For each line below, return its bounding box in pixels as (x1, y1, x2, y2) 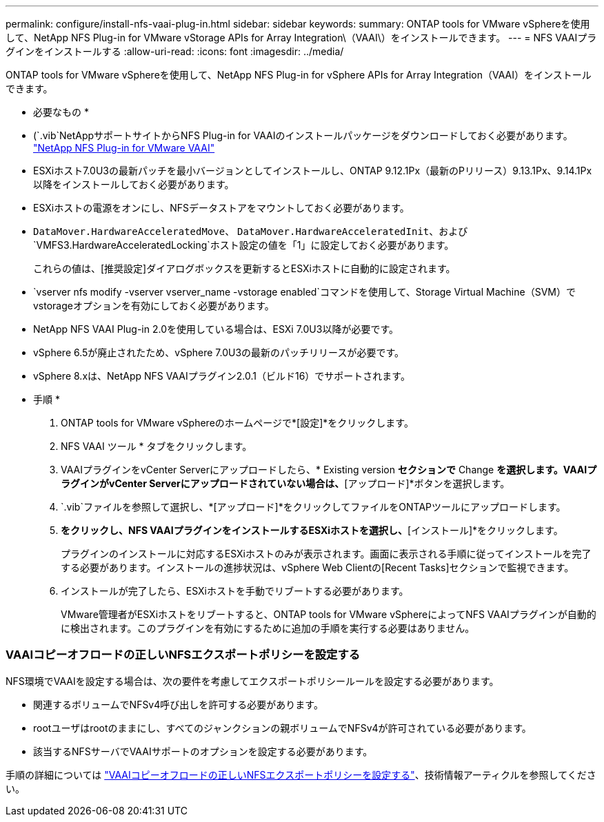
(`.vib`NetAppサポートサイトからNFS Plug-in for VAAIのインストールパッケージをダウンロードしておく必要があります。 (33, 130, 573, 141)
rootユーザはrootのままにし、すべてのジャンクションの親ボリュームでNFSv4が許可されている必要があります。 (33, 721, 532, 734)
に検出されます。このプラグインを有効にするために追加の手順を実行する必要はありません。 (61, 622, 475, 634)
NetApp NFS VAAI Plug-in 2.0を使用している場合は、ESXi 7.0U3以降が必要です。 (33, 323, 399, 335)
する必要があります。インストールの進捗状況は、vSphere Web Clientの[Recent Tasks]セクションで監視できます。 (61, 562, 574, 573)
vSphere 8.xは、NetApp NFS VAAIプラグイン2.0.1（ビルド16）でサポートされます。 (33, 370, 410, 382)
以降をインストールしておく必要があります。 (33, 178, 234, 190)
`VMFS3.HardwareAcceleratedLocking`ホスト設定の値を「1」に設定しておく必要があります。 (33, 239, 454, 251)
